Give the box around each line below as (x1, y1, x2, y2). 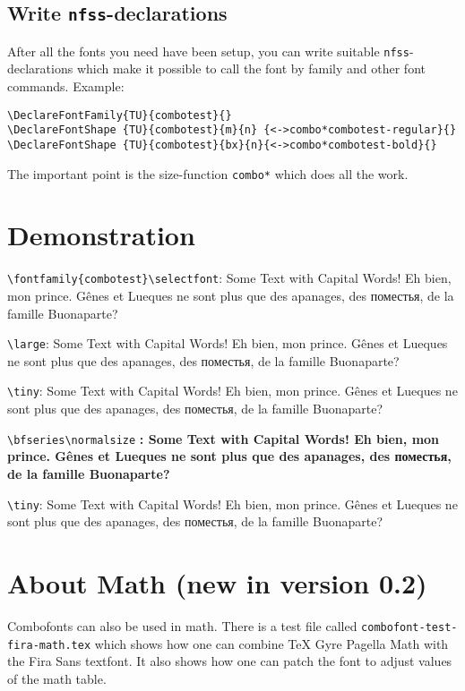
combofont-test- (361, 620, 458, 634)
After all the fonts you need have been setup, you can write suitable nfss (7, 41, 409, 60)
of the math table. (7, 669, 107, 687)
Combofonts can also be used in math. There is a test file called (7, 616, 357, 635)
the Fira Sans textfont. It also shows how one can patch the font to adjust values (7, 652, 452, 670)
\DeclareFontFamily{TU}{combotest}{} (7, 108, 232, 122)
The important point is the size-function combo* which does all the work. (7, 164, 409, 183)
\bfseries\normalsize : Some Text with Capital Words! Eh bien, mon (7, 429, 440, 448)
